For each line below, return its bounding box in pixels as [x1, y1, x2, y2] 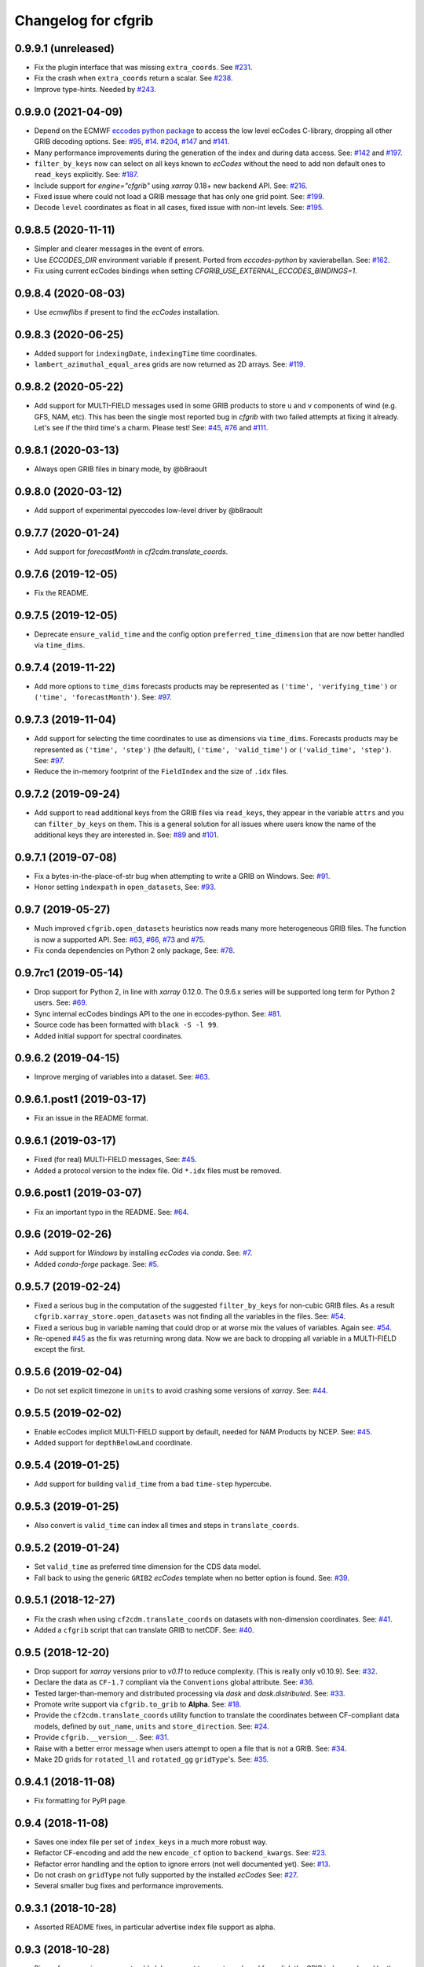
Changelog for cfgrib [14, 12, 154, 29]
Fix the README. [34, 588, 90, 597]
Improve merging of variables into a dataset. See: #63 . [34, 1072, 210, 1082]
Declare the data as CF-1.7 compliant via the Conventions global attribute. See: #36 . [34, 1677, 315, 1687]
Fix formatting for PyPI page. [34, 1795, 127, 1805]
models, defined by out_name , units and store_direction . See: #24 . [34, 1722, 270, 1731]
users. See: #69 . [34, 998, 88, 1007]
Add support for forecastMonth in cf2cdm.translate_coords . [34, 547, 228, 556]
